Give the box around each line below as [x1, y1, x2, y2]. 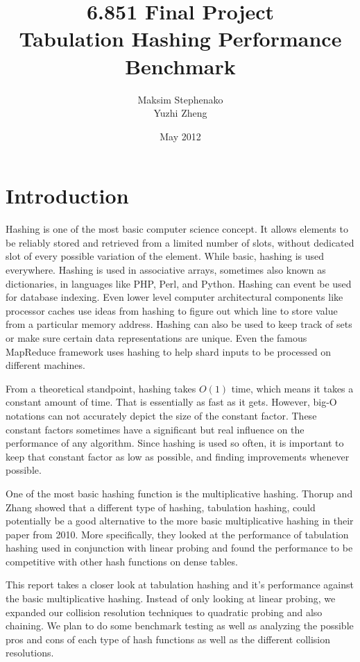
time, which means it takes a [231, 381, 354, 395]
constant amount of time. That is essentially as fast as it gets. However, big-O [6, 395, 337, 409]
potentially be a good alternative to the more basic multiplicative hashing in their [6, 513, 354, 528]
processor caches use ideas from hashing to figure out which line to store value [6, 303, 338, 317]
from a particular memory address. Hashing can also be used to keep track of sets [6, 317, 352, 331]
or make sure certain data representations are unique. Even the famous [6, 330, 307, 345]
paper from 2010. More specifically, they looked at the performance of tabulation [6, 527, 349, 541]
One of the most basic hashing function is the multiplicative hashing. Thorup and [6, 486, 353, 500]
